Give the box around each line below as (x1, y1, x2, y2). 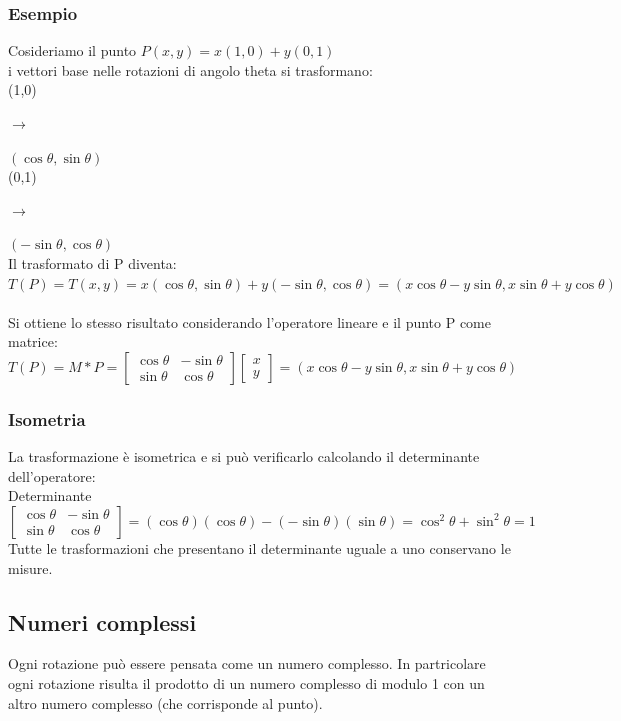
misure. (8, 557, 53, 578)
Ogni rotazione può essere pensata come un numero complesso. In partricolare (8, 653, 486, 674)
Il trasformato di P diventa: (8, 252, 177, 273)
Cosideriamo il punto (8, 40, 137, 61)
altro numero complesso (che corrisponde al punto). (8, 692, 323, 713)
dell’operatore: (8, 465, 96, 486)
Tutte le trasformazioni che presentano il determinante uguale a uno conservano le (8, 537, 511, 558)
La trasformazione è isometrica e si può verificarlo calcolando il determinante (8, 446, 480, 467)
